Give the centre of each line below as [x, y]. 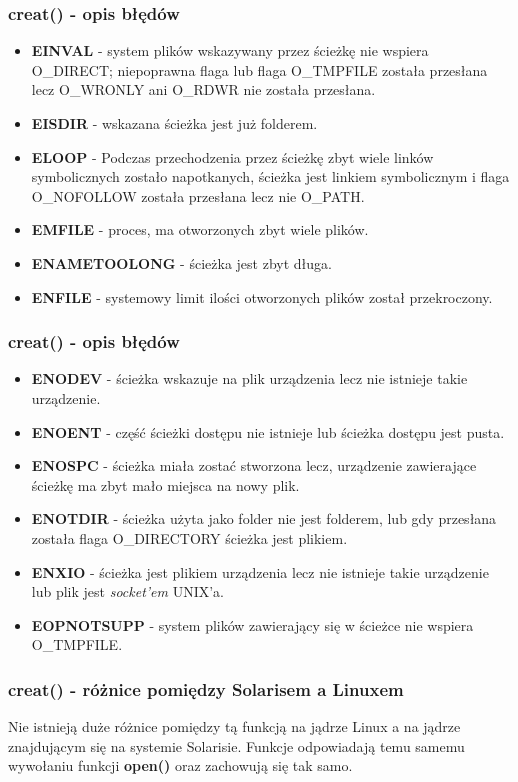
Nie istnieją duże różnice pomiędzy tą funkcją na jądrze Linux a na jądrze [234, 726]
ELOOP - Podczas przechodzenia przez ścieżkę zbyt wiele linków [232, 156]
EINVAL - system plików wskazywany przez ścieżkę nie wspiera [230, 50]
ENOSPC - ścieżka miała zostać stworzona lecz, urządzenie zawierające [254, 465]
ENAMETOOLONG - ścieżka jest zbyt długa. [181, 262]
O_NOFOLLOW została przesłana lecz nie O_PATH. [198, 195]
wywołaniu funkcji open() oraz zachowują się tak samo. [180, 765]
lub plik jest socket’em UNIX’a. [127, 591]
